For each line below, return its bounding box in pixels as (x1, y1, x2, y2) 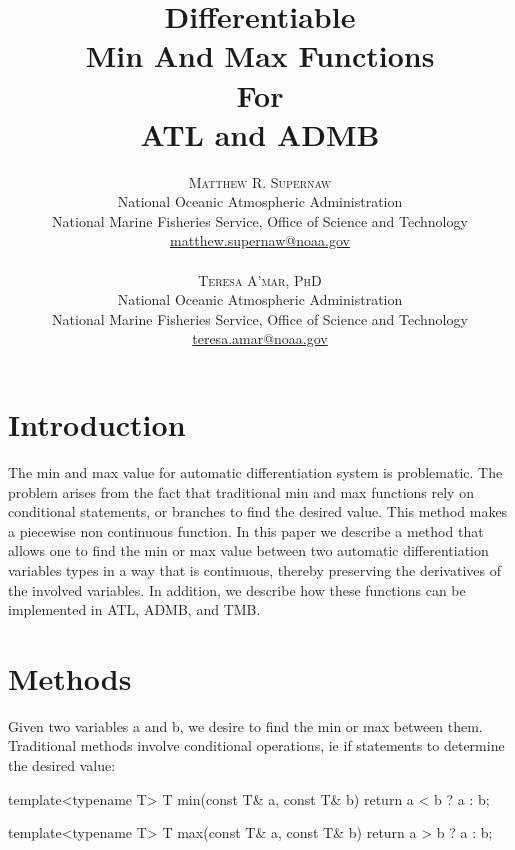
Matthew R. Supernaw (188, 171, 332, 192)
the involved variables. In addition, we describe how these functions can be (8, 579, 466, 600)
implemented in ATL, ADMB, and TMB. (8, 599, 261, 620)
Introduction (8, 404, 186, 445)
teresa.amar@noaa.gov (192, 328, 328, 349)
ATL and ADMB (140, 113, 380, 154)
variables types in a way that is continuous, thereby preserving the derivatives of (8, 559, 501, 580)
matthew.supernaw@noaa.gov (170, 230, 350, 251)
